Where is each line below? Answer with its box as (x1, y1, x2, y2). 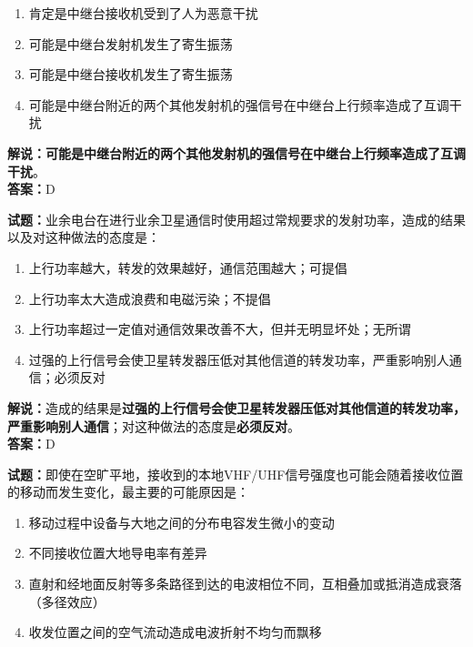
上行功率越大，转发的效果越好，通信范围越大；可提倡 (28, 258, 347, 277)
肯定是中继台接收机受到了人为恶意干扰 (28, 4, 258, 22)
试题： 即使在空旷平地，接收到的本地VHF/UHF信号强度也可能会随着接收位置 (7, 464, 464, 483)
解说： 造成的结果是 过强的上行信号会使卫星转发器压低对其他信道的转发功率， (7, 398, 466, 417)
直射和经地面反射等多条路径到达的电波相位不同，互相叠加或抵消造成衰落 (28, 574, 462, 593)
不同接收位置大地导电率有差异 (28, 543, 207, 562)
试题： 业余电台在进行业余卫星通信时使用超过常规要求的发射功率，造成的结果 (7, 209, 466, 228)
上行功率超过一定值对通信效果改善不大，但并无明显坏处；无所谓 (28, 319, 411, 339)
